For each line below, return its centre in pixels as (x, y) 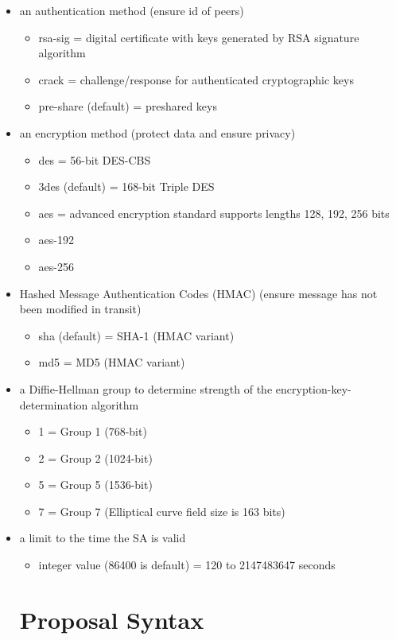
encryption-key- (313, 388)
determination (54, 404)
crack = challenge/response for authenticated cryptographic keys (196, 79)
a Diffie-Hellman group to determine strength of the (146, 388)
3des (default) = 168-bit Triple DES (126, 186)
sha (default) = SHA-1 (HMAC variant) (136, 335)
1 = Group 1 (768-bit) (93, 431)
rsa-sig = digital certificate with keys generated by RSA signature (199, 37)
